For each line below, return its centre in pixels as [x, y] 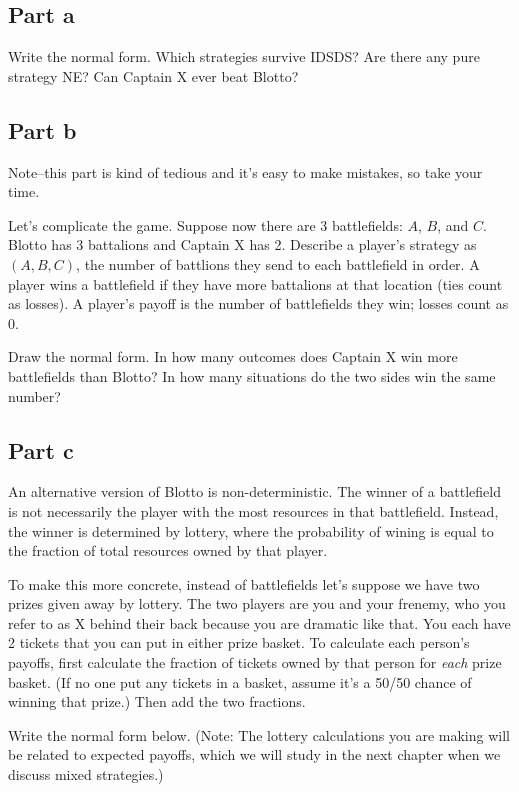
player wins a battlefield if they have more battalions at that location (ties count [255, 283]
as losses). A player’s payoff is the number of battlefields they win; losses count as [258, 303]
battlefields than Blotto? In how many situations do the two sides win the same [252, 375]
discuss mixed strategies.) [86, 774]
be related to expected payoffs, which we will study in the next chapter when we [254, 754]
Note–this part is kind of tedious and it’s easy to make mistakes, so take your [245, 171]
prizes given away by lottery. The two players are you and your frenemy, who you [257, 603]
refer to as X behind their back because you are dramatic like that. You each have [259, 622]
